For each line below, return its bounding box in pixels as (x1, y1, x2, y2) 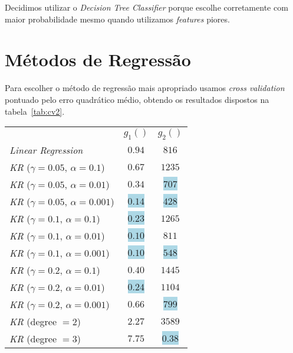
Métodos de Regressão (5, 47, 191, 72)
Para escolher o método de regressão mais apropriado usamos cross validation (5, 82, 285, 94)
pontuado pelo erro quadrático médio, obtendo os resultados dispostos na (5, 93, 269, 105)
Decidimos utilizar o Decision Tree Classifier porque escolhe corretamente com (5, 1, 288, 13)
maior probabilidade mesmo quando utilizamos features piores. (5, 12, 230, 25)
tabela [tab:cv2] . (5, 105, 65, 117)
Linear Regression (9, 143, 83, 157)
